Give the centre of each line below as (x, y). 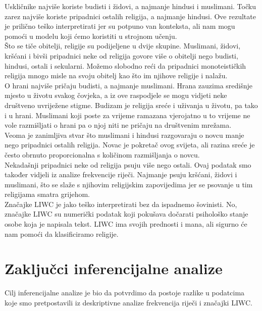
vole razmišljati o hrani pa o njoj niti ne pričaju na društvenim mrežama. (118, 125)
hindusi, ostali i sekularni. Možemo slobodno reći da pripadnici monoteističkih (125, 65)
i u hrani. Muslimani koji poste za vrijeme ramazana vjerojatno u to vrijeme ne (127, 115)
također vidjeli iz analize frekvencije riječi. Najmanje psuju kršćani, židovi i (121, 174)
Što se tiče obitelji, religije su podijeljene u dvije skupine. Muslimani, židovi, (123, 46)
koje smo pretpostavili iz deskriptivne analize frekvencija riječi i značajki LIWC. (128, 302)
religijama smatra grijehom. (47, 194)
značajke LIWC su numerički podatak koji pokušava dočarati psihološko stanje (126, 214)
